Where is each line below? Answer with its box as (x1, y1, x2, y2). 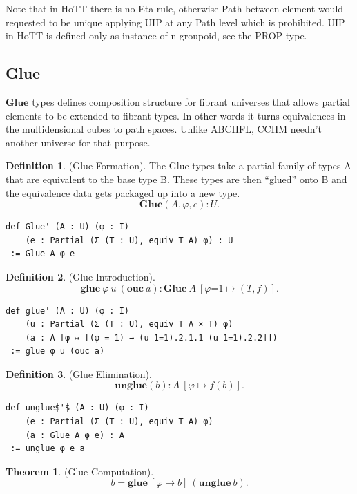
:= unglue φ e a (10, 444, 85, 454)
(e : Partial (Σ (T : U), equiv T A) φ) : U (25, 235, 233, 245)
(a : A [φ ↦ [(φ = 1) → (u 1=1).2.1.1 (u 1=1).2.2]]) (25, 332, 278, 343)
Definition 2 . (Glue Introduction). (6, 269, 155, 283)
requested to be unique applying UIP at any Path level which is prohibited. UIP (6, 15, 345, 29)
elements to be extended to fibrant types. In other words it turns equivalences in (6, 108, 346, 122)
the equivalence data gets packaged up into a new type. (6, 185, 240, 200)
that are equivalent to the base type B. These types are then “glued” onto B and (6, 171, 347, 186)
